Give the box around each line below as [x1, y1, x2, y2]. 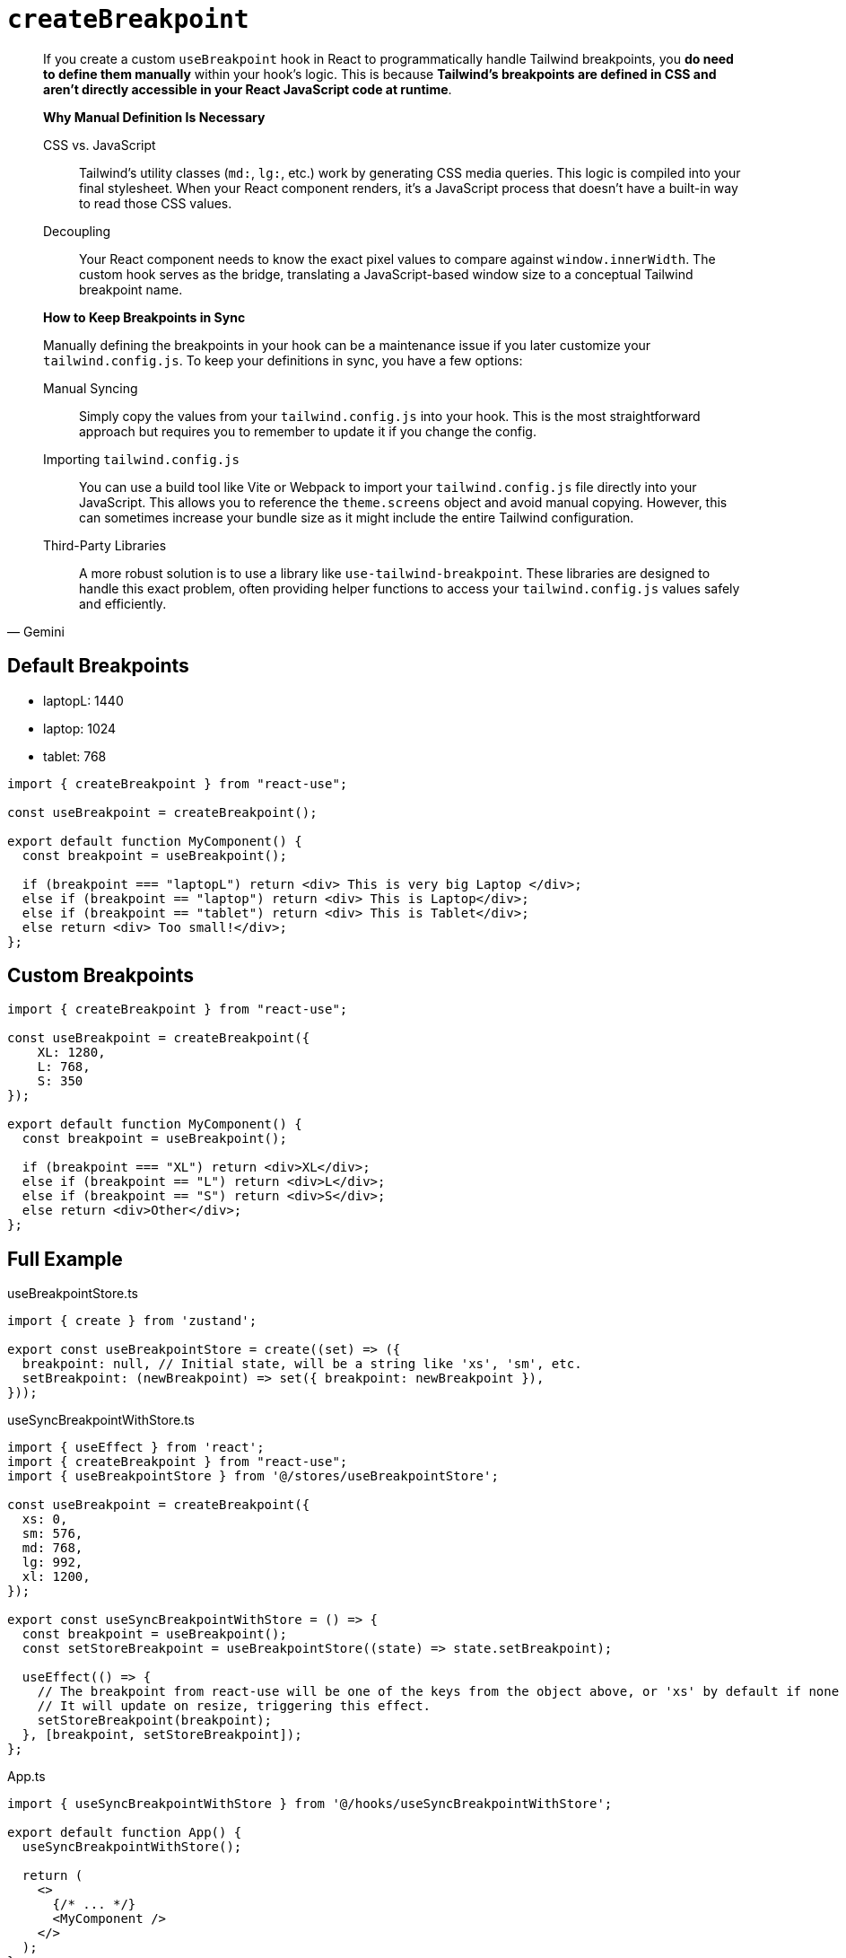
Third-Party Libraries [43, 537, 167, 553]
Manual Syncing [43, 380, 138, 396]
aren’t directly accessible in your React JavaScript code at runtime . [43, 81, 452, 97]
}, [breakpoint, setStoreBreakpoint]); [22, 1727, 302, 1743]
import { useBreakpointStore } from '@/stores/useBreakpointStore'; [7, 1469, 499, 1484]
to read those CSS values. [79, 195, 232, 211]
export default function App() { [7, 1825, 242, 1840]
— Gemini [7, 623, 65, 639]
